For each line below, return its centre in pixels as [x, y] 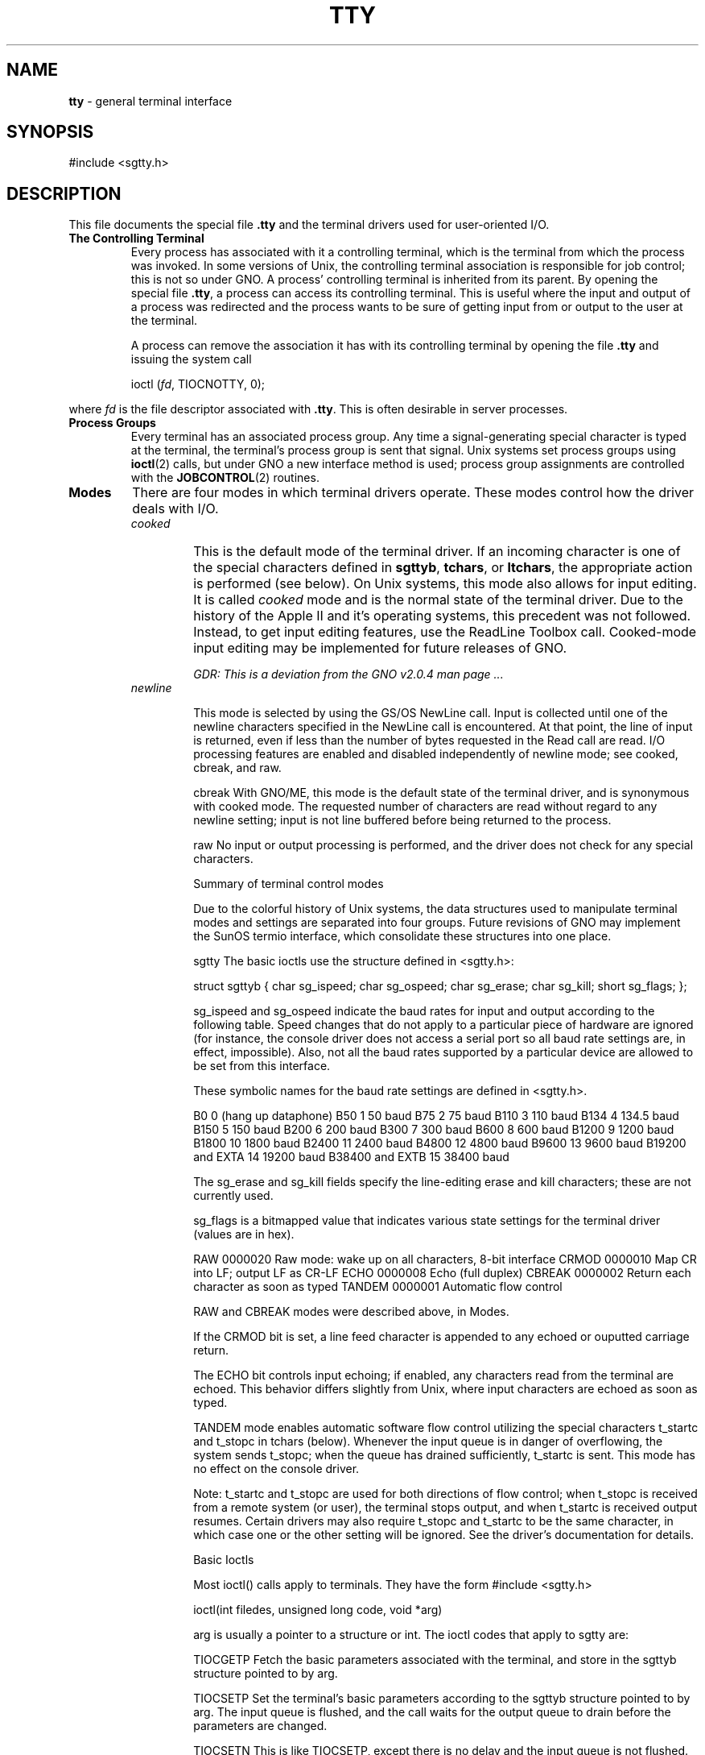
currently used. [233, 1196]
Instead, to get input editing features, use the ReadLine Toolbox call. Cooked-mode [445, 632]
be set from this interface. [262, 1066]
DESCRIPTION [64, 193]
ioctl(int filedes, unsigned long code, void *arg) [318, 1610]
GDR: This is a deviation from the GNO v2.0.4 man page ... [348, 674]
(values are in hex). [244, 1234]
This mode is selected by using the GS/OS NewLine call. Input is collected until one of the [431, 713]
